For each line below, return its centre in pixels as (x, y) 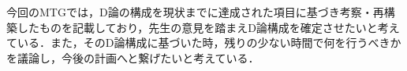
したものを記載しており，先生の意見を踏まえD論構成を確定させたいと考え (208, 27)
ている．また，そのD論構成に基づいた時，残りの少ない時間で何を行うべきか (204, 43)
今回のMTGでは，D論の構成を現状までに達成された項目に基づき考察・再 (195, 12)
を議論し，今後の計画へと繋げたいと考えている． (133, 57)
